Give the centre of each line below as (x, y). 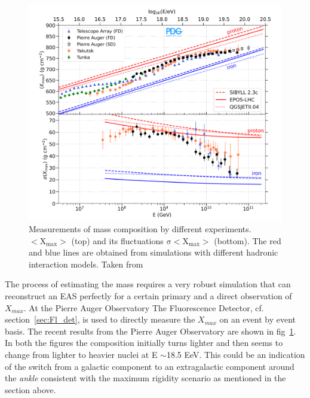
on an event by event (258, 319)
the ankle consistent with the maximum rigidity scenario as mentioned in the (145, 378)
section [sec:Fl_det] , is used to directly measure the (100, 319)
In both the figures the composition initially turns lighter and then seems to (144, 343)
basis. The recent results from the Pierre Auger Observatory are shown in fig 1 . (151, 331)
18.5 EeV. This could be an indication (236, 354)
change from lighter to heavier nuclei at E (81, 354)
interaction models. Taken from (86, 264)
